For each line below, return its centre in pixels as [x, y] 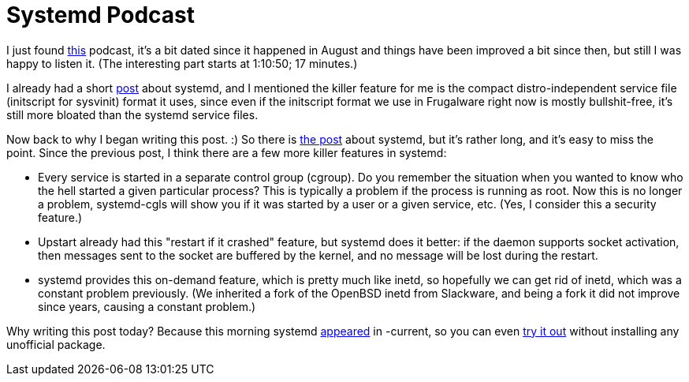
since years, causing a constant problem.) [147, 306]
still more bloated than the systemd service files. [132, 114]
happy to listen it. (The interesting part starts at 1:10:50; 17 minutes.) [182, 63]
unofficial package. [56, 344]
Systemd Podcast [101, 15]
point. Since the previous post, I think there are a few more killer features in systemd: [227, 152]
